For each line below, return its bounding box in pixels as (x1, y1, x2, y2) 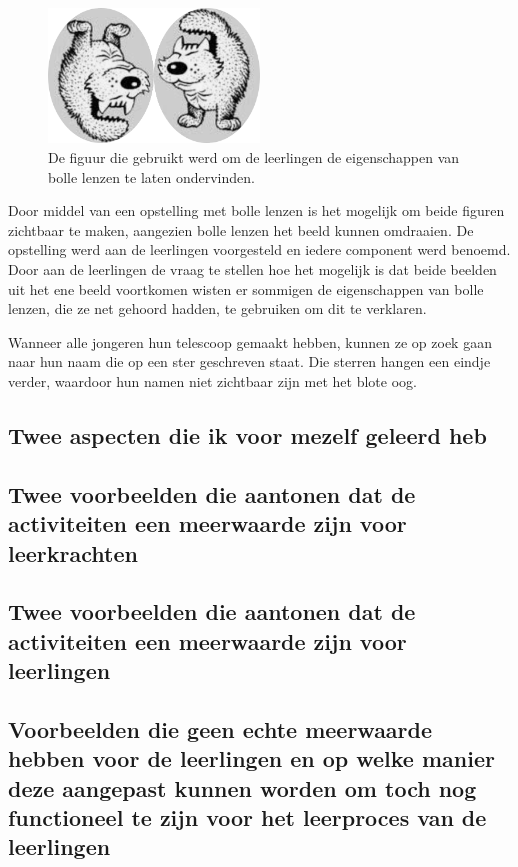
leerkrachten (8, 537, 138, 568)
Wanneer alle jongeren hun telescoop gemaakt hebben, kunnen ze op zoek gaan (8, 331, 492, 352)
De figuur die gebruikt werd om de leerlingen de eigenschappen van (48, 147, 460, 168)
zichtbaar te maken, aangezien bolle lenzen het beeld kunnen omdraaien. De (8, 219, 474, 240)
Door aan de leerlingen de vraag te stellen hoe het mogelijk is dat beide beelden (8, 259, 497, 280)
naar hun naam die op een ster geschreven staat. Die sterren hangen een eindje (8, 351, 491, 372)
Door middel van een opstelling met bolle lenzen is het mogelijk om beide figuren (8, 200, 505, 221)
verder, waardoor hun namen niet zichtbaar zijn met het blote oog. (8, 371, 417, 391)
